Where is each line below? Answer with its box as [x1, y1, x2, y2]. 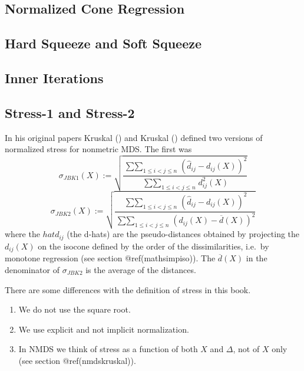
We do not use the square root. [18, 303, 131, 316]
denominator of [5, 263, 60, 275]
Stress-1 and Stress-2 [5, 103, 135, 122]
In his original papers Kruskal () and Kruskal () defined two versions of [5, 131, 263, 143]
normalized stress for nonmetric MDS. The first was [5, 143, 192, 155]
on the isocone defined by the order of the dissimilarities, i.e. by [38, 239, 269, 252]
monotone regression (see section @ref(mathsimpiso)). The [5, 252, 216, 264]
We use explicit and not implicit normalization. [18, 323, 189, 335]
